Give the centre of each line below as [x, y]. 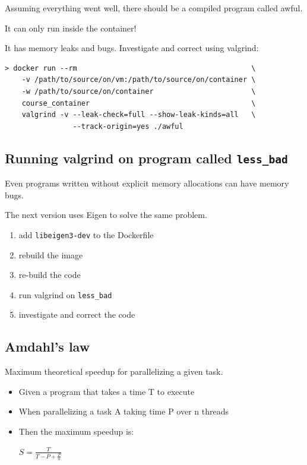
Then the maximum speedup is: [76, 431]
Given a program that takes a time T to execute [107, 391]
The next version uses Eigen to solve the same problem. [106, 215]
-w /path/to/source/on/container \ [139, 91]
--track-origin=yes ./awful [128, 126]
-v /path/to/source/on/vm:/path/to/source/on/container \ [139, 80]
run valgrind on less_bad [65, 294]
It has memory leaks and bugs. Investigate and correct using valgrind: [132, 48]
